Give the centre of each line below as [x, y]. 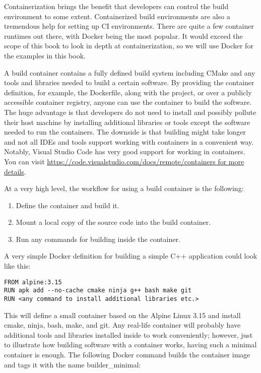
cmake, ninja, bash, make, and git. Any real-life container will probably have [122, 325]
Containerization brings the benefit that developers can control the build [116, 6]
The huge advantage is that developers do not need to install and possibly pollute [130, 112]
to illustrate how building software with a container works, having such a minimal [130, 345]
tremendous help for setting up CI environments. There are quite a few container [129, 26]
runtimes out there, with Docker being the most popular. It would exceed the [123, 36]
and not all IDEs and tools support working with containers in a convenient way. [129, 141]
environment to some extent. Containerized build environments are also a [117, 16]
